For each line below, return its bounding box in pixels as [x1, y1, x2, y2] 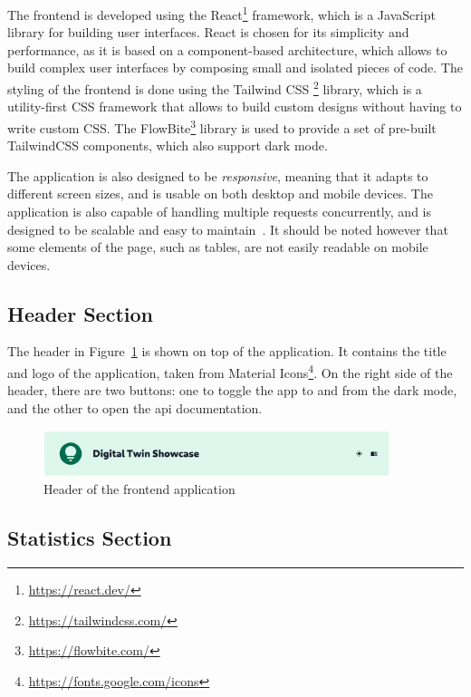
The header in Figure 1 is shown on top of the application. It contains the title [7, 342, 447, 361]
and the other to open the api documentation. [7, 398, 263, 417]
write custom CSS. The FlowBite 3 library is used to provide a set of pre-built [7, 115, 437, 137]
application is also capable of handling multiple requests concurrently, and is [7, 201, 431, 220]
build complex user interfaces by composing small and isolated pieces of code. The [7, 58, 463, 77]
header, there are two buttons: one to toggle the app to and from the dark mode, [7, 381, 457, 400]
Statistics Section [7, 524, 172, 552]
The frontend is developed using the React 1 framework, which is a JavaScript [7, 3, 436, 24]
